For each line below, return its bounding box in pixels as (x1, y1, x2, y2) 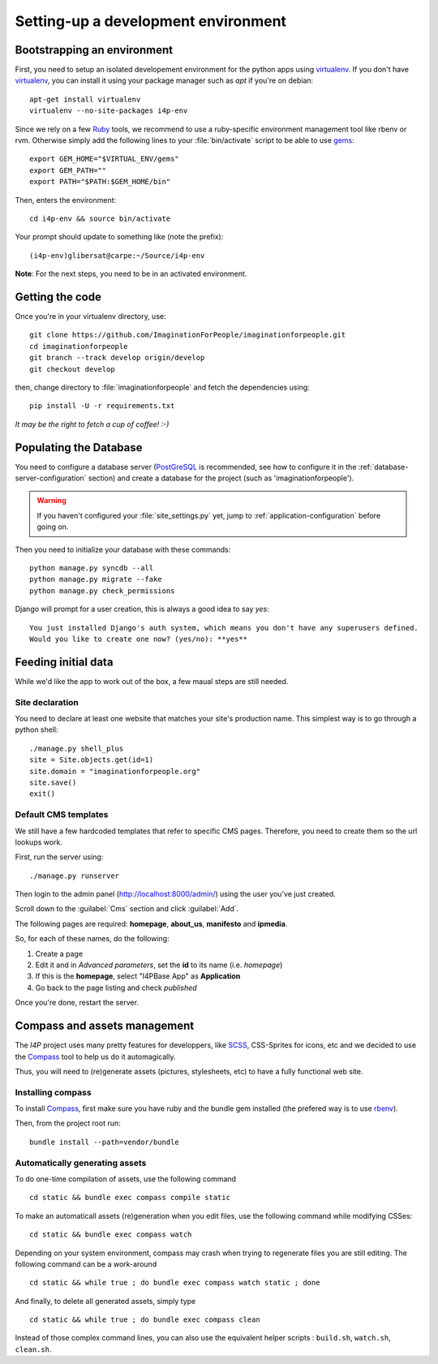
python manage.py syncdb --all (29, 564, 154, 573)
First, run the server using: (15, 852, 104, 862)
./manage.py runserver (29, 871, 120, 880)
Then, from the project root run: (15, 1118, 121, 1128)
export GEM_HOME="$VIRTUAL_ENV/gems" (29, 154, 180, 164)
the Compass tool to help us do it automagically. (15, 1052, 176, 1061)
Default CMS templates (15, 809, 109, 820)
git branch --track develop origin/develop (29, 353, 205, 363)
